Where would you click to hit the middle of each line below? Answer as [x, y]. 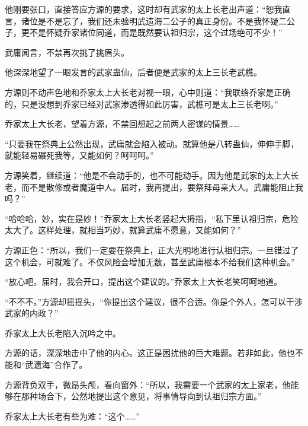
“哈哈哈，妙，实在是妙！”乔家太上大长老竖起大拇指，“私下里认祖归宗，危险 [152, 218]
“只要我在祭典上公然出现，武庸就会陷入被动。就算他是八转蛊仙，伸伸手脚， [152, 143]
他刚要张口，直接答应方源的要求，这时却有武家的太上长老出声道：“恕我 [144, 9]
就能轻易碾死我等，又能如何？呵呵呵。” [79, 155]
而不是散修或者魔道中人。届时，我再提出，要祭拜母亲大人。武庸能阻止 [158, 187]
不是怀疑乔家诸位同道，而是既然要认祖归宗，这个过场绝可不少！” [156, 32]
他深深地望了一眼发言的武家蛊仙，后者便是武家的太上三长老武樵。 [133, 72]
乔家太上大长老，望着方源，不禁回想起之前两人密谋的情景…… [122, 124]
